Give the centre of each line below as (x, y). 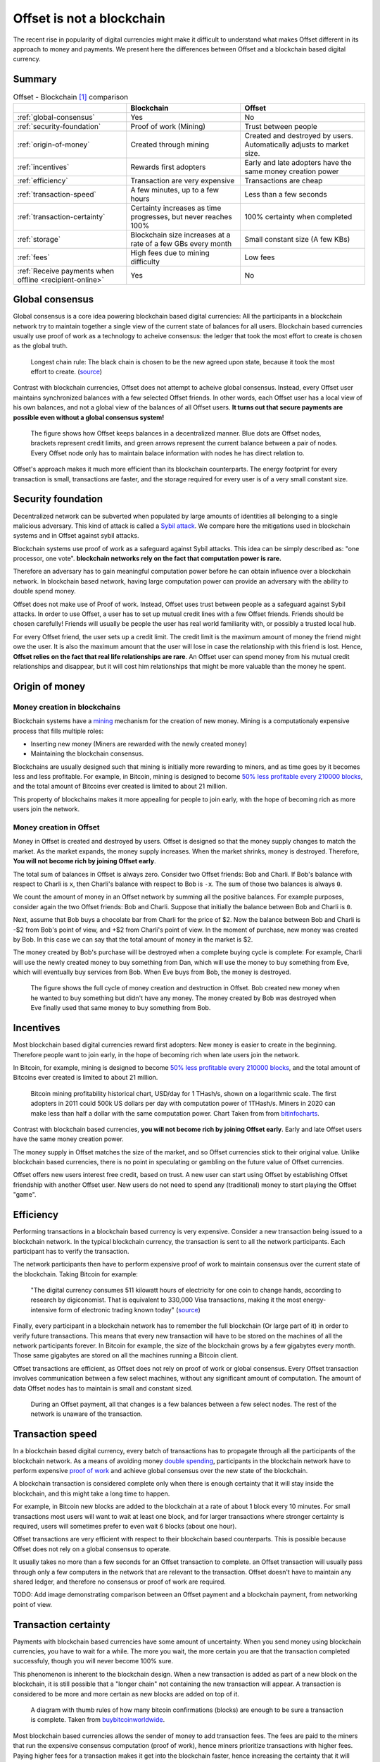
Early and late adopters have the (298, 162)
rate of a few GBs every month (181, 243)
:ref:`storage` (39, 239)
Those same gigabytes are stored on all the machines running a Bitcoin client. (126, 1355)
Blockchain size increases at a (180, 235)
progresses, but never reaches (181, 216)
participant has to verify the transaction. (71, 1251)
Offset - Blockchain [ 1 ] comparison (71, 97)
